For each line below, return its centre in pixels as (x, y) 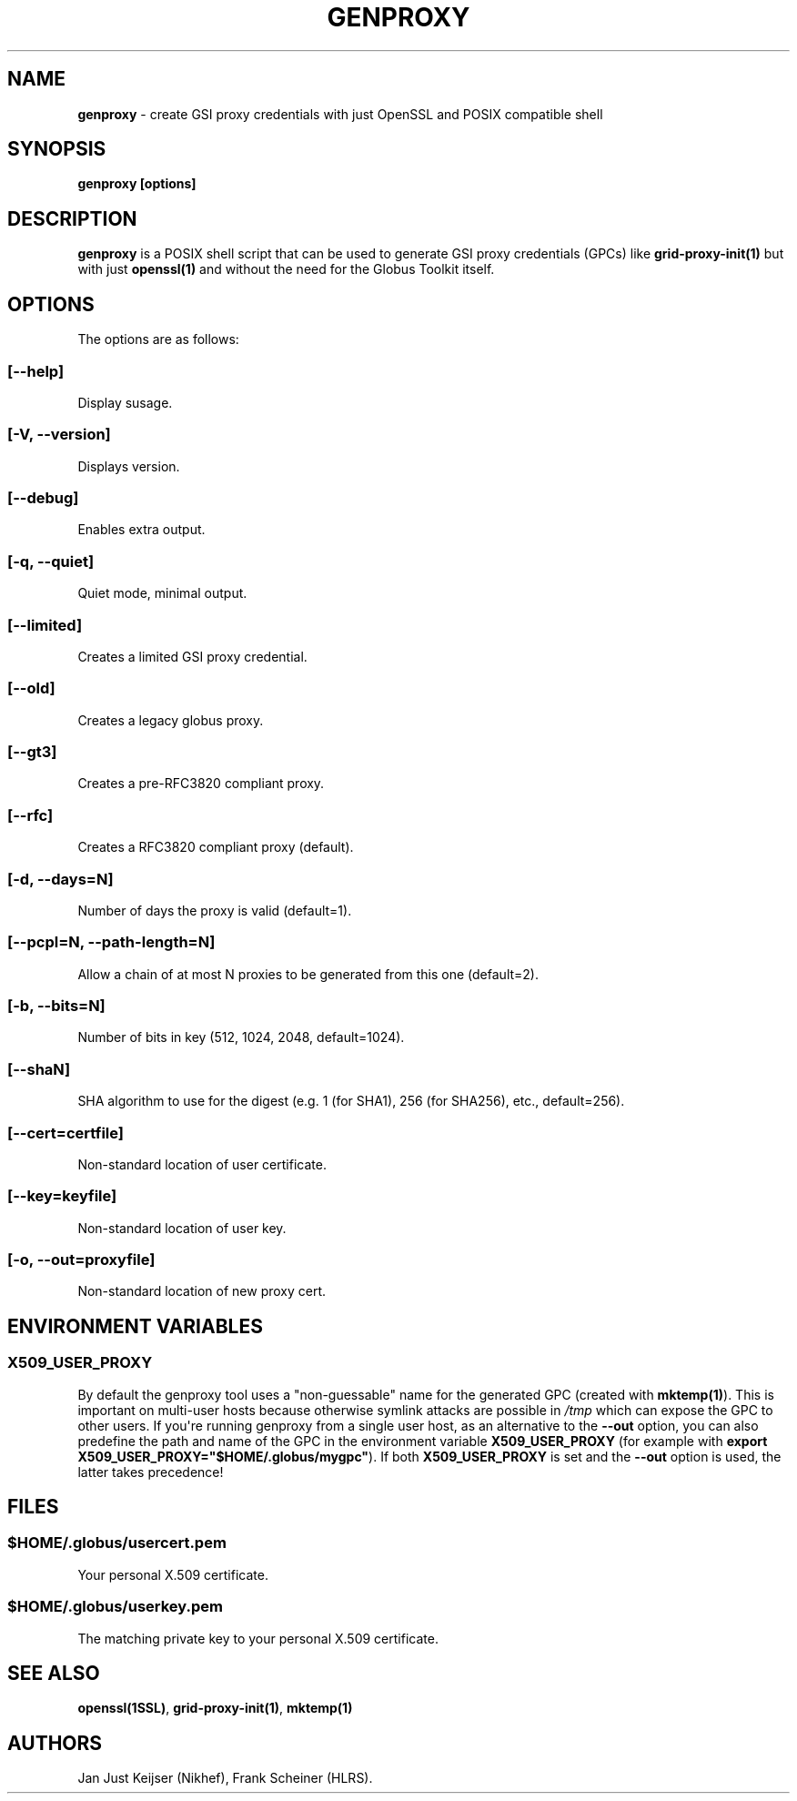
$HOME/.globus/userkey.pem (115, 1607)
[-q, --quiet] (51, 561)
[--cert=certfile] (66, 1133)
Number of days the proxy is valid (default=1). (215, 910)
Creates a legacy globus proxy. (171, 720)
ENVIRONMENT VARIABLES (135, 1326)
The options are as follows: (158, 339)
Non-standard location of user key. (182, 1228)
